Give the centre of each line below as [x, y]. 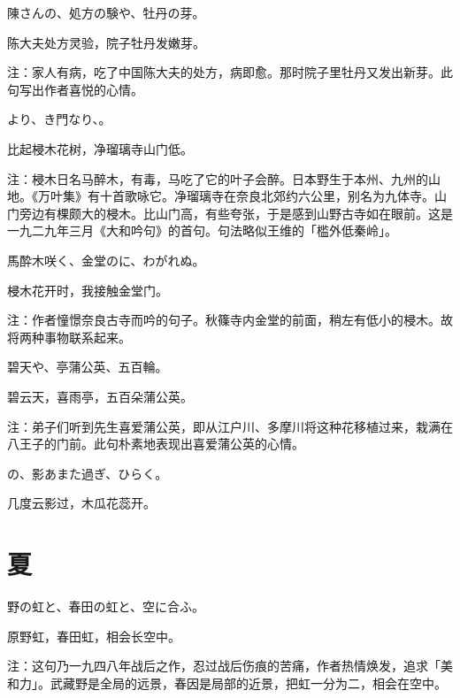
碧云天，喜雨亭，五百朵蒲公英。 [100, 396]
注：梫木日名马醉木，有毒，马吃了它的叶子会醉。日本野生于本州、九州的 [218, 178]
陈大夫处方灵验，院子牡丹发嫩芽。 [106, 42]
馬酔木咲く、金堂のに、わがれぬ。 [106, 260]
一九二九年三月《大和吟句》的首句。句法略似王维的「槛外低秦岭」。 [202, 230]
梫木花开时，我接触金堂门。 [88, 290]
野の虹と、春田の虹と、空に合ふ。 [106, 606]
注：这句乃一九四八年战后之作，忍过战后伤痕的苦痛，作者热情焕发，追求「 [224, 666]
